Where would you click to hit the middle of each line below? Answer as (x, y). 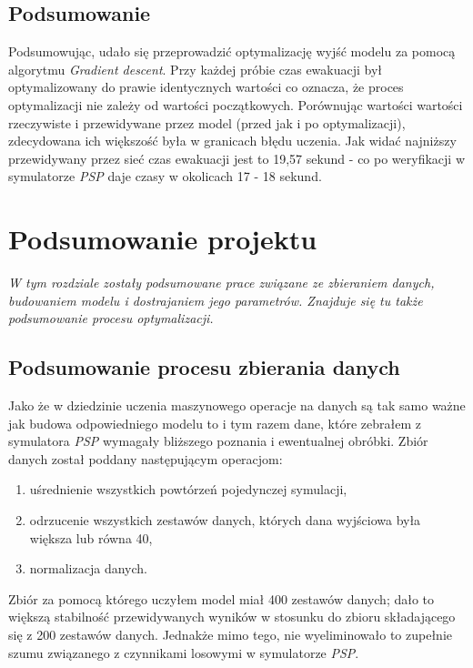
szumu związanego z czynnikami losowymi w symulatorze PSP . (184, 652)
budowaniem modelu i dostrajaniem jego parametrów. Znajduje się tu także (216, 300)
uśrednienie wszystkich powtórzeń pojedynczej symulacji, (188, 489)
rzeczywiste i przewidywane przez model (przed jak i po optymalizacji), (207, 122)
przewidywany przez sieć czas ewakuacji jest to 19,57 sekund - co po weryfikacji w (237, 158)
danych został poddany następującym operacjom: (146, 458)
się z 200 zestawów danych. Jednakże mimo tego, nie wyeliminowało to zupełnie (230, 634)
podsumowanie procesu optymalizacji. (111, 318)
